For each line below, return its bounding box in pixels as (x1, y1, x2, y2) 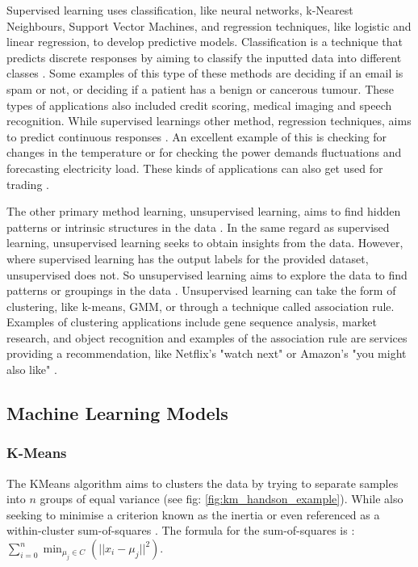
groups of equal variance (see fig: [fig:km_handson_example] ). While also (40, 490, 403, 507)
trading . (6, 175, 49, 192)
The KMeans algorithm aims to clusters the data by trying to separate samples (6, 474, 399, 491)
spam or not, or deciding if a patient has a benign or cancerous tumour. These (6, 80, 395, 97)
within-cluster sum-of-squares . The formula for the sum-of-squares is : (6, 522, 355, 539)
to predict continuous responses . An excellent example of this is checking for (6, 128, 387, 145)
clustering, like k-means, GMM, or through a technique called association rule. (6, 297, 395, 314)
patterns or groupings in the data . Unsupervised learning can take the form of (6, 282, 396, 299)
